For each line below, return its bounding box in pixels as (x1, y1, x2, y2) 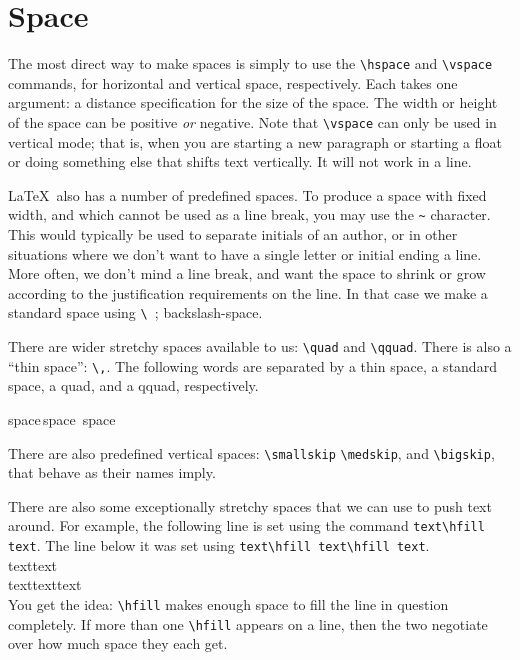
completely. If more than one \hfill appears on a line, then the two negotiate (8, 613, 488, 634)
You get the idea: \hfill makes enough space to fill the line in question (8, 593, 449, 614)
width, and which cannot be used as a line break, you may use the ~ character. (8, 204, 491, 225)
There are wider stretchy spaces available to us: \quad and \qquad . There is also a (8, 336, 512, 357)
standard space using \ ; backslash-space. (8, 302, 263, 323)
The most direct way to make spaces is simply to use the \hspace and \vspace (8, 53, 493, 74)
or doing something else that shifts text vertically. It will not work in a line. (8, 151, 472, 172)
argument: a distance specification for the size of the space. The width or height (8, 92, 498, 113)
